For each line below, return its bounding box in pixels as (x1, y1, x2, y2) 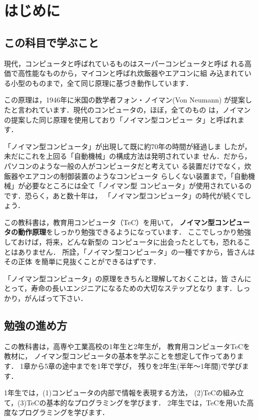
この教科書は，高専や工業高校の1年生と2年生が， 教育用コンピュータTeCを (4, 341, 250, 351)
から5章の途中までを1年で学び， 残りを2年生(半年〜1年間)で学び (31, 361, 242, 371)
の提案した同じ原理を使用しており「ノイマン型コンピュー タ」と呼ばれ (4, 114, 237, 125)
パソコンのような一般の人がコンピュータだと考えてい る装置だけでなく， (4, 160, 244, 171)
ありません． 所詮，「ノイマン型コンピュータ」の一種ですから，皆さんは (18, 246, 255, 257)
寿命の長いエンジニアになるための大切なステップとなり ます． (31, 283, 236, 293)
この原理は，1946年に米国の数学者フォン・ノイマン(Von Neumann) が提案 (4, 94, 245, 105)
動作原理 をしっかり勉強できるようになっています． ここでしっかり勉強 (18, 227, 251, 237)
